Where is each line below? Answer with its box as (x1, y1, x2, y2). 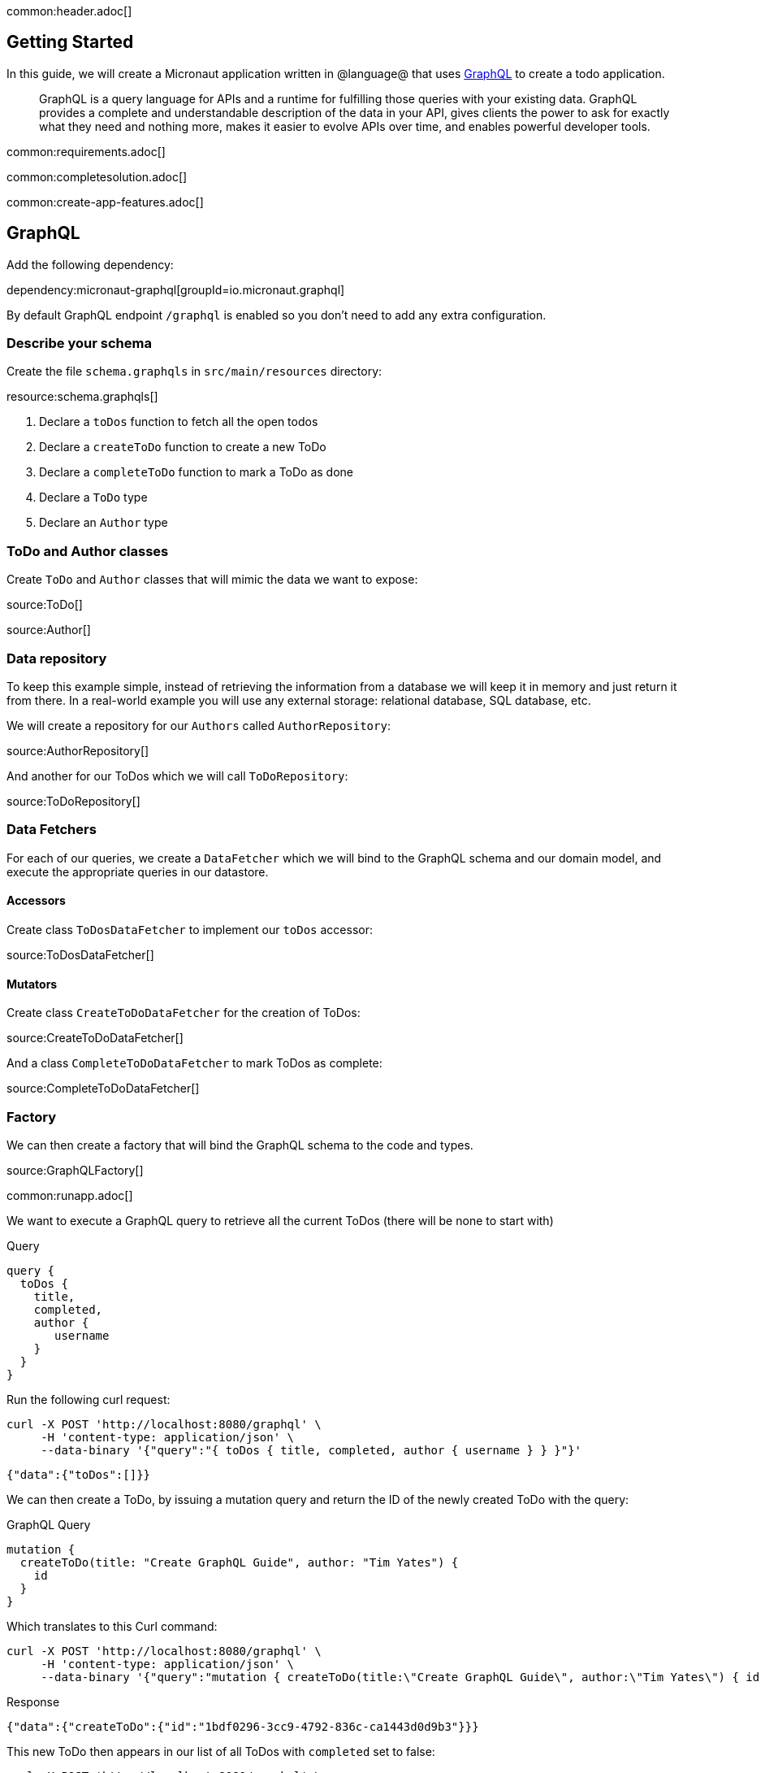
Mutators (6, 976, 58, 991)
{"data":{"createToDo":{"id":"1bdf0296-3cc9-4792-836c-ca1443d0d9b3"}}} (6, 1719, 479, 1733)
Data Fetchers (6, 821, 97, 838)
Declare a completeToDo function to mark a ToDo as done (39, 465, 354, 480)
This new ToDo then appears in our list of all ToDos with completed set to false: (6, 1744, 435, 1758)
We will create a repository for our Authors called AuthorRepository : (6, 718, 391, 732)
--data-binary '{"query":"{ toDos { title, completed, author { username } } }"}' (41, 1443, 582, 1457)
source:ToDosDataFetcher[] (6, 947, 154, 962)
